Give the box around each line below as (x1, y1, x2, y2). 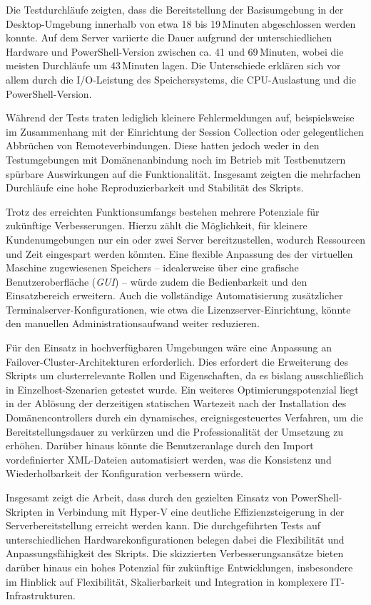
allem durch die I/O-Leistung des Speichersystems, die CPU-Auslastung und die (6, 71, 356, 86)
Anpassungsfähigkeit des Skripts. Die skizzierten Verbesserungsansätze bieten (6, 546, 344, 561)
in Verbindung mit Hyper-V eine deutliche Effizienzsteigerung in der (46, 504, 345, 519)
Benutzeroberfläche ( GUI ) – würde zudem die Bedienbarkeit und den (6, 274, 308, 289)
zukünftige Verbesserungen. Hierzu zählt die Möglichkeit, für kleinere (6, 218, 308, 233)
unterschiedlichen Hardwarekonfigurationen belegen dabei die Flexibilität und (6, 531, 345, 546)
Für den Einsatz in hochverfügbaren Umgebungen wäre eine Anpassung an (6, 340, 332, 355)
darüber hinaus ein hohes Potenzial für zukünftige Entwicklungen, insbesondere (6, 559, 353, 574)
